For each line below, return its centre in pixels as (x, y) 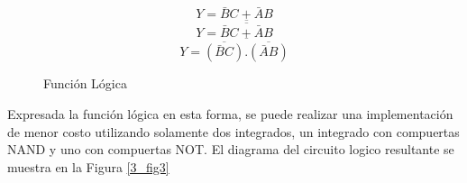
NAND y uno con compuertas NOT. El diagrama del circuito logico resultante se (231, 149)
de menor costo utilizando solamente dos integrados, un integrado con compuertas (233, 131)
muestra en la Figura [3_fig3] (88, 166)
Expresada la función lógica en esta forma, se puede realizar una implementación (230, 113)
